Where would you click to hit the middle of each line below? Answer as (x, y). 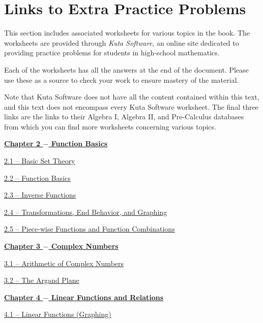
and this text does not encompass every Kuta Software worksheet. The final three (131, 106)
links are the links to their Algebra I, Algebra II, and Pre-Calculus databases (124, 117)
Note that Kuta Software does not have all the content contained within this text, (132, 97)
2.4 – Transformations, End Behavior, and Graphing (86, 212)
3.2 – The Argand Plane (42, 280)
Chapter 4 (22, 297)
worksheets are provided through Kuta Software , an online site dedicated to (122, 42)
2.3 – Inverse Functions (40, 195)
